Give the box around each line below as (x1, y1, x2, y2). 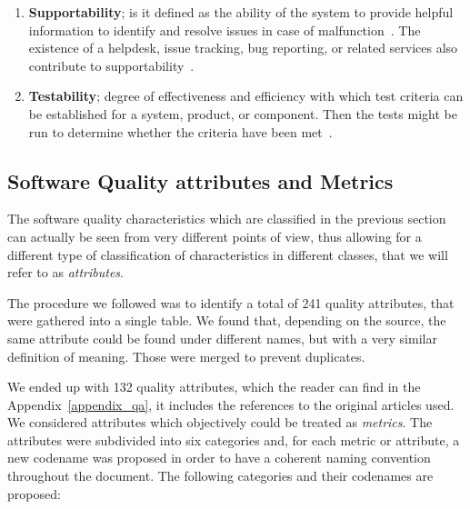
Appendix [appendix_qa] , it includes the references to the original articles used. (7, 394, 455, 414)
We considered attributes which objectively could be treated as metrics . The (7, 413, 433, 432)
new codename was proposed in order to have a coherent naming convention (7, 448, 431, 467)
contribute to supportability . (28, 55, 195, 75)
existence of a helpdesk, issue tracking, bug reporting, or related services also (28, 38, 458, 57)
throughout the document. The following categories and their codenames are (7, 466, 434, 485)
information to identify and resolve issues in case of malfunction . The (28, 20, 421, 39)
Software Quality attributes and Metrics (7, 166, 394, 195)
